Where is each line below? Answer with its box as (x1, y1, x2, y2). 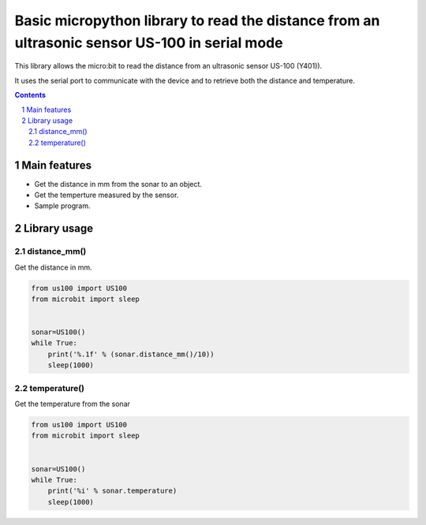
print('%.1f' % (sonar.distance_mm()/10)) (47, 349, 215, 359)
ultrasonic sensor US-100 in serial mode (14, 34, 283, 51)
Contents (14, 91, 47, 100)
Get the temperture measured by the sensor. (34, 190, 179, 199)
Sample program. (34, 201, 91, 210)
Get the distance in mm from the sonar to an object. (34, 179, 203, 188)
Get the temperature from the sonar (14, 399, 130, 408)
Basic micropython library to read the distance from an (14, 12, 380, 29)
